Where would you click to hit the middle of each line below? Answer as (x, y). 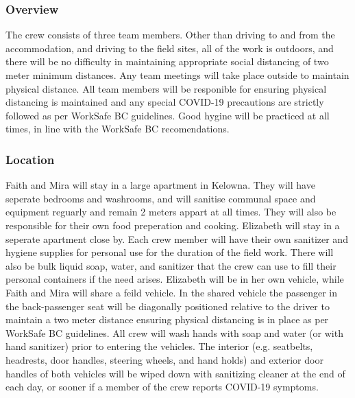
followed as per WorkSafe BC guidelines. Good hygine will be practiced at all (168, 115)
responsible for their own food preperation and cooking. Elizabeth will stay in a (173, 225)
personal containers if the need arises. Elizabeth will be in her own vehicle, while (175, 279)
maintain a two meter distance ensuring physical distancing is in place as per (167, 319)
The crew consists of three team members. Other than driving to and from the (170, 35)
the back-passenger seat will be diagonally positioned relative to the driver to (168, 306)
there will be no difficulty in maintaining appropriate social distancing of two (167, 61)
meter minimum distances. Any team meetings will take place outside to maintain (177, 75)
